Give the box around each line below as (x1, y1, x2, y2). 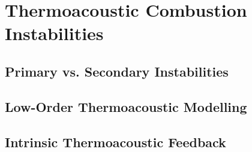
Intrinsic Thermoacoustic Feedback (5, 132, 226, 151)
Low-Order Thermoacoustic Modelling (5, 97, 247, 115)
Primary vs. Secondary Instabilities (5, 62, 229, 80)
